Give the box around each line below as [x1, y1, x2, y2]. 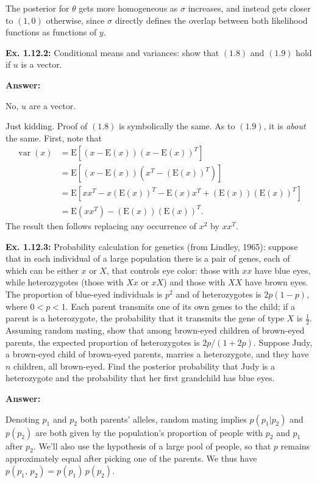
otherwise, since [46, 13, 105, 26]
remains [280, 439, 310, 452]
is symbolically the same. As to [119, 120, 235, 132]
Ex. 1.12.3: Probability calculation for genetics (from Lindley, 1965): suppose [5, 240, 298, 252]
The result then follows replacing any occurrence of [5, 219, 196, 232]
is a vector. [21, 58, 62, 71]
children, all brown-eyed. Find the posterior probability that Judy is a [13, 359, 276, 372]
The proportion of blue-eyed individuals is [5, 287, 163, 300]
